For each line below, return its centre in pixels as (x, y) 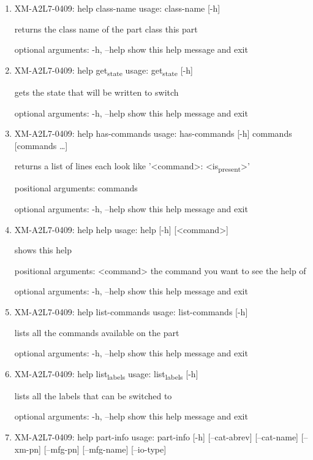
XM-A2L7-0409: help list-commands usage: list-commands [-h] (131, 311)
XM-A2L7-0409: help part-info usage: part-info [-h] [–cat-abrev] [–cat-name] (156, 437)
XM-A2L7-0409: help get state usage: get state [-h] (104, 71)
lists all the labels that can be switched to (93, 395)
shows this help (43, 250)
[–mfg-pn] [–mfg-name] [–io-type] (105, 449)
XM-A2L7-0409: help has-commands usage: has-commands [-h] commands (153, 133)
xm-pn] (28, 449)
